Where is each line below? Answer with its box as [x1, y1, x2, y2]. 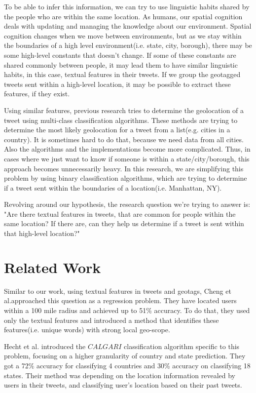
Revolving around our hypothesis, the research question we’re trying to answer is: [4, 199, 251, 209]
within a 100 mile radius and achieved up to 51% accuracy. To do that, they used [4, 305, 250, 315]
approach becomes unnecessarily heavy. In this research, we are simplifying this [4, 163, 244, 173]
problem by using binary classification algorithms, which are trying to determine [4, 173, 247, 183]
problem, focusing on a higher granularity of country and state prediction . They [4, 351, 246, 361]
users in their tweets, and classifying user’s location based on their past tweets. [4, 380, 242, 390]
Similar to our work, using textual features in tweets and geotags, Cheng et [4, 285, 231, 296]
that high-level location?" [4, 228, 80, 238]
